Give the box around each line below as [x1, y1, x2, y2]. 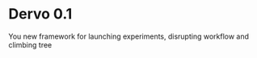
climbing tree [8, 39, 53, 49]
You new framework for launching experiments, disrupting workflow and [8, 31, 249, 41]
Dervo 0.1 [8, 5, 73, 23]
